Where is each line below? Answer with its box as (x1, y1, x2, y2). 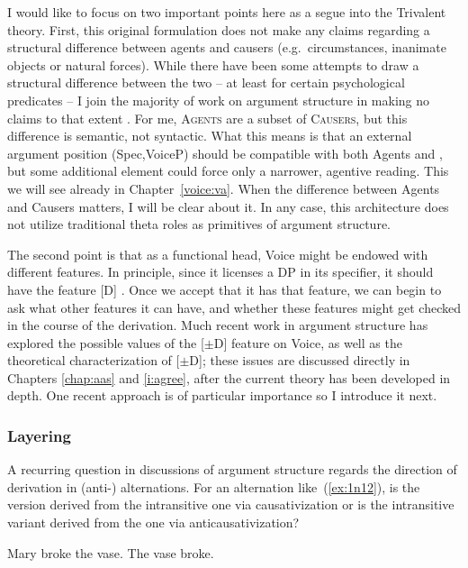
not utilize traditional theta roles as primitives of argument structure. (7, 215, 391, 234)
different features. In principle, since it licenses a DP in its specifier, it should (7, 262, 434, 281)
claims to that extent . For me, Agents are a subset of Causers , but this (7, 108, 408, 127)
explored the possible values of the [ (7, 333, 204, 352)
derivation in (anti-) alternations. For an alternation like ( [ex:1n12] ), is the (7, 477, 420, 496)
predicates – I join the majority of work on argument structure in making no (7, 90, 430, 109)
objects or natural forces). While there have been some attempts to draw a (7, 55, 419, 74)
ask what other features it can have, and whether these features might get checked (7, 298, 462, 316)
